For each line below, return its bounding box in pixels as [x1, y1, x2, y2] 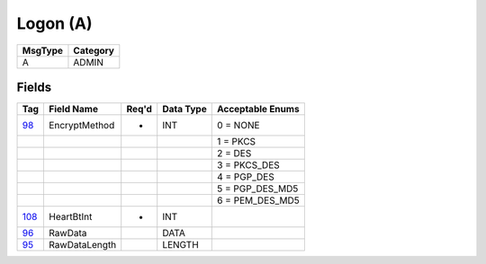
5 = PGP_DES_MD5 [216, 182, 299, 195]
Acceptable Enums [216, 103, 301, 116]
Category [73, 44, 114, 57]
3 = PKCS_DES [216, 159, 281, 172]
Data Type [162, 103, 207, 116]
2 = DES [216, 147, 252, 160]
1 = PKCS [216, 136, 256, 148]
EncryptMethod [49, 119, 115, 132]
